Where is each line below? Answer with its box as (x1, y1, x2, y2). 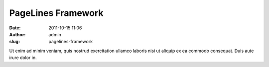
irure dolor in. (9, 55, 37, 61)
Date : (9, 25, 21, 31)
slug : (9, 39, 20, 45)
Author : (9, 31, 26, 37)
